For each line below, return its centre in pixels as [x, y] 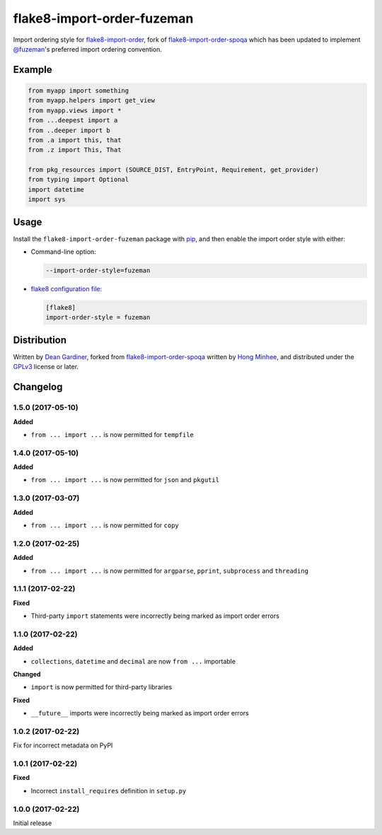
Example [33, 70]
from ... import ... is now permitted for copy [105, 525]
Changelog [38, 387]
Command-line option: [64, 252]
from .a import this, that [75, 140]
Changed [27, 674]
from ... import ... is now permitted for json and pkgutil [125, 480]
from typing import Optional [79, 180]
